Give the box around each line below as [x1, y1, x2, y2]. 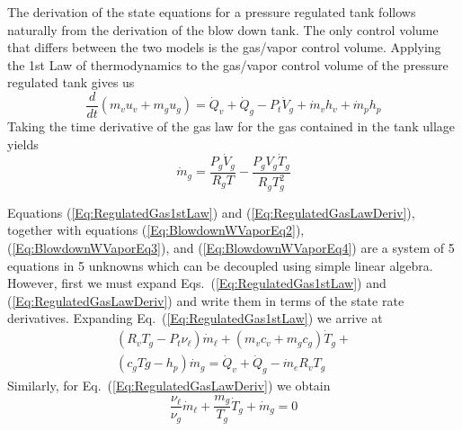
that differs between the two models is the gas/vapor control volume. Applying [7, 38, 441, 57]
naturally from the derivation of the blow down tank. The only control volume [7, 20, 439, 39]
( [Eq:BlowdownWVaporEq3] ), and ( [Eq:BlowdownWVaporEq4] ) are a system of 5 [7, 238, 455, 256]
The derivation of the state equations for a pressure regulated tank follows [7, 3, 416, 21]
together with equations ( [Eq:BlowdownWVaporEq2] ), [7, 220, 305, 239]
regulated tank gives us [7, 73, 135, 92]
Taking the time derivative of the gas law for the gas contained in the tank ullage [7, 117, 455, 136]
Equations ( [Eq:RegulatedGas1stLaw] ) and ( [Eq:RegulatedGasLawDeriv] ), [7, 202, 415, 221]
